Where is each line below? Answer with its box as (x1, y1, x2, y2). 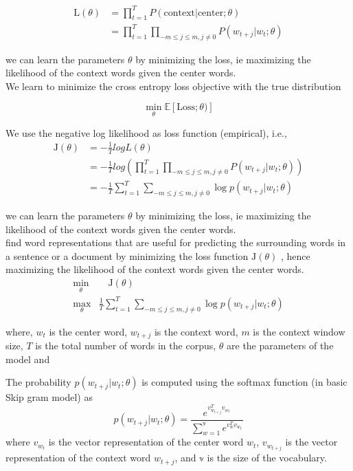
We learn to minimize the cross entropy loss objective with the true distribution (5, 78, 341, 93)
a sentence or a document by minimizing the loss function (5, 248, 249, 263)
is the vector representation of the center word (48, 435, 244, 449)
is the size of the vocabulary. (207, 450, 327, 465)
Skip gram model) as (5, 390, 93, 404)
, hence (280, 248, 310, 263)
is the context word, (154, 324, 238, 338)
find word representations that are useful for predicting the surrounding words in (5, 235, 346, 250)
